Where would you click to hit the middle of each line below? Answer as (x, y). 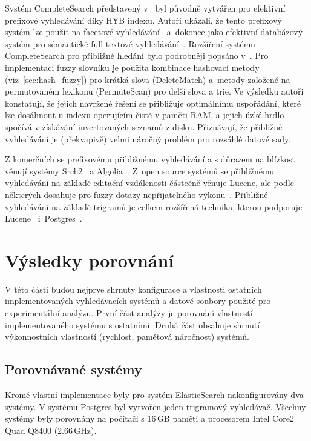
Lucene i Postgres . (44, 218)
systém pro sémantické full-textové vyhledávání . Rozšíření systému (130, 43)
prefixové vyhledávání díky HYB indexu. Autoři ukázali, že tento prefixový (143, 20)
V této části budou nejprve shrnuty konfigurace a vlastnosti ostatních (133, 289)
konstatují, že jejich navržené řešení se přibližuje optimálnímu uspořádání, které (153, 103)
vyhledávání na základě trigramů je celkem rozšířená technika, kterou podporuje (154, 206)
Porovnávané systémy (74, 369)
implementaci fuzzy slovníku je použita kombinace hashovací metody (132, 67)
